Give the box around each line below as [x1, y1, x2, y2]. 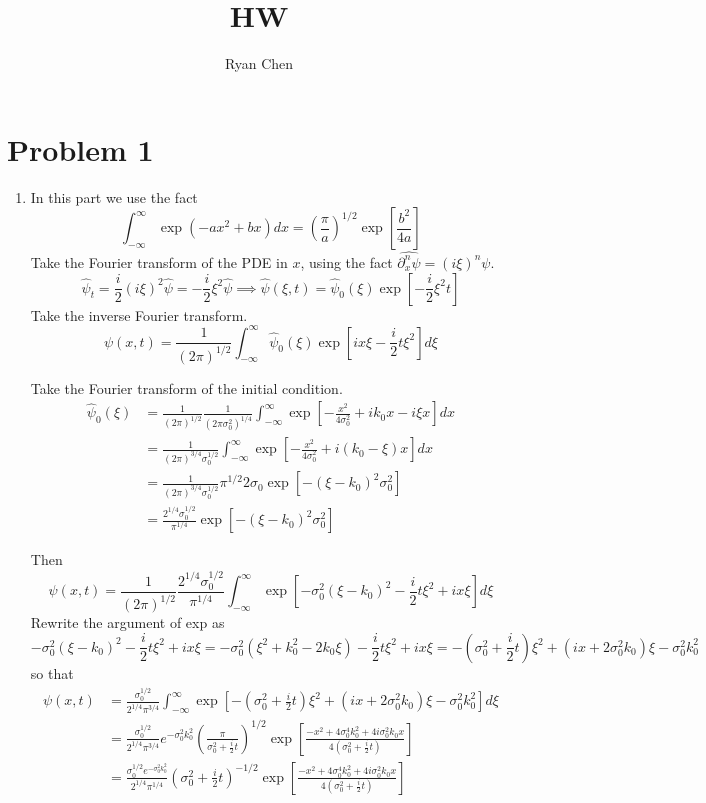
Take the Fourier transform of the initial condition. [30, 377, 343, 398]
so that [30, 662, 74, 683]
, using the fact [300, 251, 393, 272]
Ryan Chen [224, 53, 294, 74]
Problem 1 [7, 128, 154, 169]
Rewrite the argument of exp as [30, 612, 225, 633]
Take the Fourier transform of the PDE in [30, 251, 288, 272]
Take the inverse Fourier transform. [30, 304, 248, 325]
